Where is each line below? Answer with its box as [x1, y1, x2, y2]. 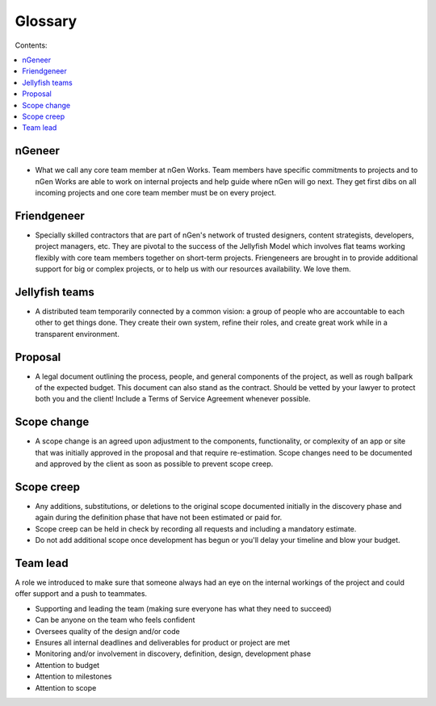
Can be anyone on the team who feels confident [35, 615, 195, 625]
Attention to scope [35, 683, 97, 692]
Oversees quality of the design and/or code [35, 626, 181, 636]
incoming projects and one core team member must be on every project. [35, 187, 277, 197]
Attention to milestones [35, 671, 112, 682]
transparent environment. [35, 329, 120, 338]
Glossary [15, 12, 78, 30]
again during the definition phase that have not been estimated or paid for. [35, 513, 283, 523]
